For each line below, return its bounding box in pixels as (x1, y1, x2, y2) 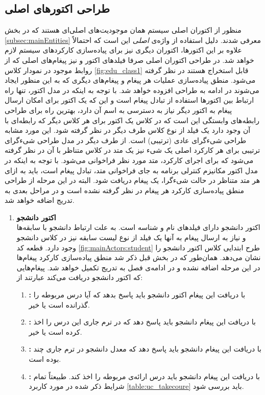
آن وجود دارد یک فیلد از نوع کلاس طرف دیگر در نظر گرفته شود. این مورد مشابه (5, 125, 251, 135)
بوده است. (29, 354, 61, 364)
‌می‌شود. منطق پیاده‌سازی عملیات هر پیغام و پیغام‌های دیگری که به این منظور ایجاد (5, 75, 256, 85)
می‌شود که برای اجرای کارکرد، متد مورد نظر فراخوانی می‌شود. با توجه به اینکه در (5, 154, 254, 165)
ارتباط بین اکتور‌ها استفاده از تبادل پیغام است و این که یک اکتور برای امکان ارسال (5, 95, 254, 105)
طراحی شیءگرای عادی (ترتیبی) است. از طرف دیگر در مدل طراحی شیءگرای (5, 134, 247, 145)
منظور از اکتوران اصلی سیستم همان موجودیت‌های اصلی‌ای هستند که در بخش (5, 25, 242, 35)
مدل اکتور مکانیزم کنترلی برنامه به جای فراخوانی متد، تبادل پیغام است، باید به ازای (5, 165, 258, 175)
